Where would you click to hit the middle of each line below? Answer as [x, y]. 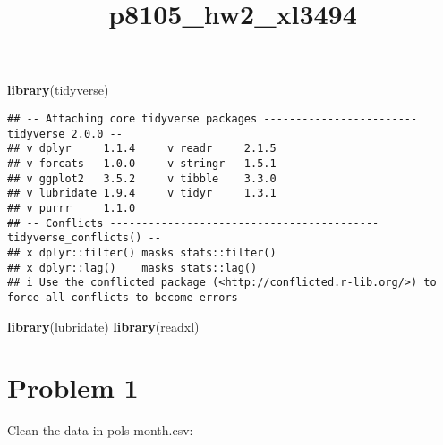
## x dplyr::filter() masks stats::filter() [142, 252]
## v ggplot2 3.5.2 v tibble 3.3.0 [142, 178]
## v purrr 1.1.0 [72, 208]
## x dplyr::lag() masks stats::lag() [132, 268]
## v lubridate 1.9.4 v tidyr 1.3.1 [142, 193]
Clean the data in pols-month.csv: [100, 430]
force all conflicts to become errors [123, 297]
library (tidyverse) [58, 90]
